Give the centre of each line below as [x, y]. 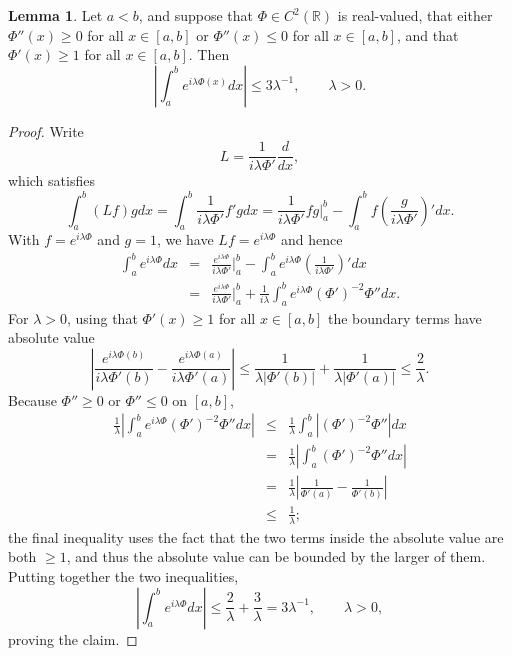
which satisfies [51, 180]
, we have [185, 239]
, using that [102, 317]
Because [32, 399]
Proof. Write [46, 130]
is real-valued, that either [415, 15]
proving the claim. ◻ [73, 638]
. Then [209, 54]
